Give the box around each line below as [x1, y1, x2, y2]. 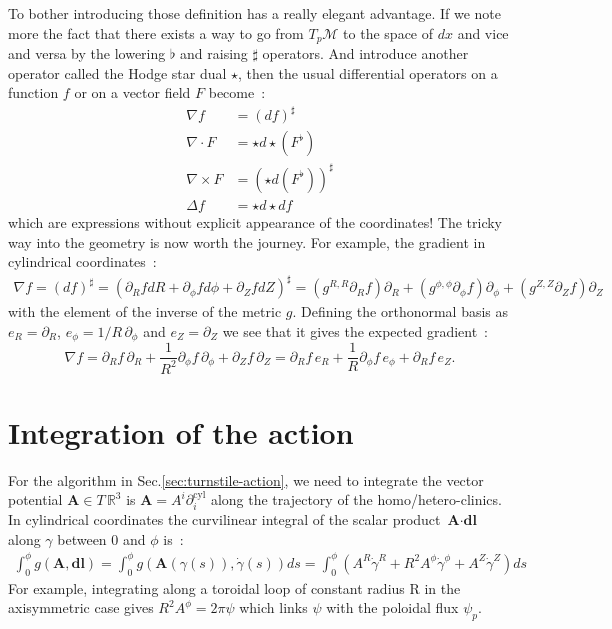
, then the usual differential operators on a [238, 62, 498, 83]
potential [8, 489, 63, 510]
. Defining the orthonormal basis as [292, 301, 509, 322]
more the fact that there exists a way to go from [8, 22, 304, 43]
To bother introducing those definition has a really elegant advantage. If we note [8, 3, 502, 23]
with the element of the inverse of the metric [8, 301, 282, 322]
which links [239, 597, 308, 618]
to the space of [343, 22, 434, 43]
